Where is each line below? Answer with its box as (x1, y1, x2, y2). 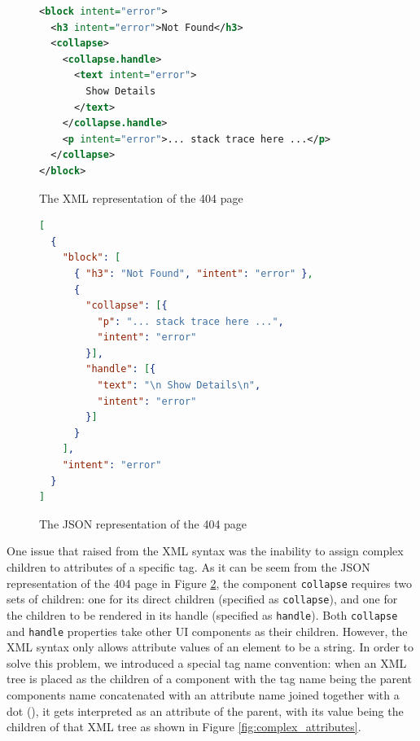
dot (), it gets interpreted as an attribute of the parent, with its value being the (7, 702, 404, 719)
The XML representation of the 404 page (39, 189, 243, 206)
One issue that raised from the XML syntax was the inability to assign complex (7, 542, 404, 559)
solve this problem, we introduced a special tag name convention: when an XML (7, 654, 407, 671)
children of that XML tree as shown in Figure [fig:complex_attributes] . (7, 718, 361, 735)
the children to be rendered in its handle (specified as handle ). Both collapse (7, 606, 398, 623)
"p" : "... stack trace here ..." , (97, 315, 284, 327)
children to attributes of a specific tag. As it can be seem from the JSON (7, 559, 370, 575)
